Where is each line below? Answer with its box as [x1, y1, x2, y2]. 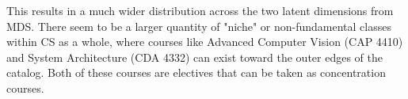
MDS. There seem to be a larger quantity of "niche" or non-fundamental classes [6, 17, 391, 34]
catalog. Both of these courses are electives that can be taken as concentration [6, 64, 386, 81]
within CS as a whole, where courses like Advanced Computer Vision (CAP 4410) [6, 33, 403, 50]
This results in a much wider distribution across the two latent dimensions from [6, 2, 394, 18]
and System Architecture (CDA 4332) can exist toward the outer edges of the [6, 48, 383, 65]
